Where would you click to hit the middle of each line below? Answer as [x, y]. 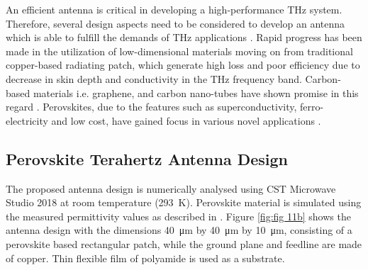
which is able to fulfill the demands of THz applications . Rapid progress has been [184, 37]
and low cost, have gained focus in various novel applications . [186, 120]
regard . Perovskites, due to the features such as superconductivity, [151, 107]
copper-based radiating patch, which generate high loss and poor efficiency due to [183, 65]
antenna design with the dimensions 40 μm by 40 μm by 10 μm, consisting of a [179, 230]
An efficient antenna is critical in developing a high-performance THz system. [174, 9]
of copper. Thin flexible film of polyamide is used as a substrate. [145, 258]
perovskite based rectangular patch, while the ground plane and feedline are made [184, 243]
